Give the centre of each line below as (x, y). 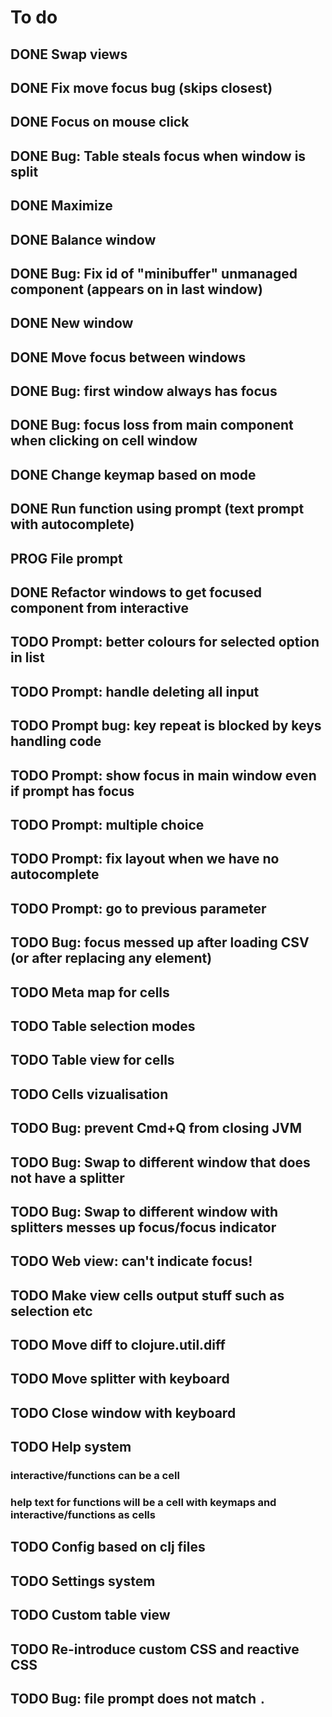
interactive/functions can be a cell (95, 1476)
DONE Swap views (69, 54)
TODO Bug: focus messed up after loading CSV (160, 942)
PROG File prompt (66, 558)
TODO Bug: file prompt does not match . (138, 1699)
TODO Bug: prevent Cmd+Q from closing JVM (156, 1128)
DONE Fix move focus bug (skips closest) (141, 87)
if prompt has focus (72, 791)
